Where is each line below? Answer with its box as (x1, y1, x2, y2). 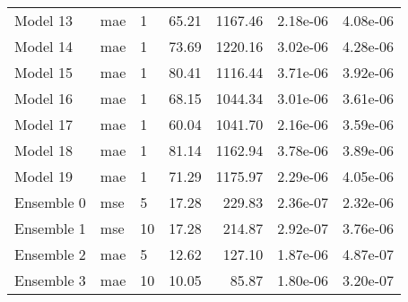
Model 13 (14, 10, 73, 30)
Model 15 (14, 62, 73, 82)
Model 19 (14, 166, 73, 186)
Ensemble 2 (14, 244, 86, 264)
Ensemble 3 (14, 270, 86, 290)
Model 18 (14, 140, 73, 160)
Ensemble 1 (14, 218, 86, 238)
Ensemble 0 (14, 192, 86, 212)
